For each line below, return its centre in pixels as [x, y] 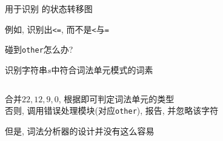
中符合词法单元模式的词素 [102, 69]
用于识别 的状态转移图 [49, 8]
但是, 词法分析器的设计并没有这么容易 [80, 130]
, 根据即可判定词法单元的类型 [116, 98]
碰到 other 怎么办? [39, 49]
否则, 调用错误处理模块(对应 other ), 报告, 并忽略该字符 [112, 110]
